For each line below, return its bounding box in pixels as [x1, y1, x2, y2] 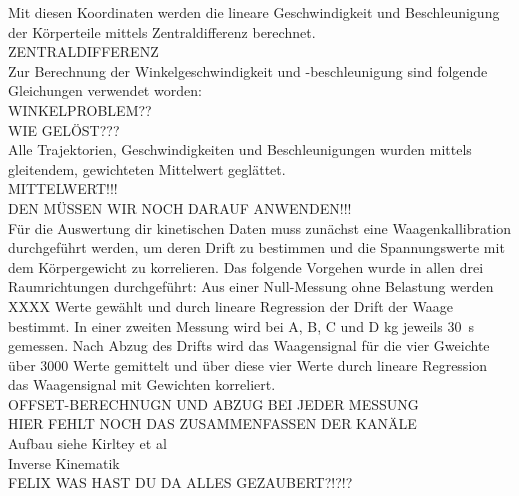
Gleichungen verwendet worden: [8, 80, 202, 101]
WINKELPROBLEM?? [8, 99, 152, 120]
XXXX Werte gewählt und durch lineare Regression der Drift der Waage [8, 295, 453, 316]
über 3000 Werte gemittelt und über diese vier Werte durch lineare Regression [8, 354, 488, 375]
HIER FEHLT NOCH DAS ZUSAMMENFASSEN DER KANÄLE [8, 413, 417, 434]
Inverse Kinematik [8, 452, 120, 473]
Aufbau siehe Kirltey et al [8, 433, 167, 454]
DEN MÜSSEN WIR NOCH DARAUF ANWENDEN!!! [8, 197, 352, 218]
